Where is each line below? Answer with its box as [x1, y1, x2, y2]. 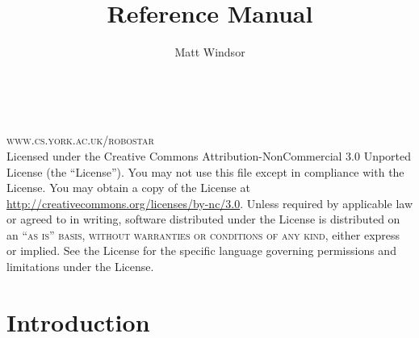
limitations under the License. [6, 258, 154, 275]
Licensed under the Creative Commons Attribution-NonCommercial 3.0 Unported [6, 147, 412, 164]
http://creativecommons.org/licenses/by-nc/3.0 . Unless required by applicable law [6, 194, 413, 211]
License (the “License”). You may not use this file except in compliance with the [6, 163, 404, 180]
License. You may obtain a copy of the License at [6, 179, 250, 196]
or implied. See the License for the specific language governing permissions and [6, 242, 396, 259]
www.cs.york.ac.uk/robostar [6, 131, 154, 148]
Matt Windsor [174, 44, 245, 61]
